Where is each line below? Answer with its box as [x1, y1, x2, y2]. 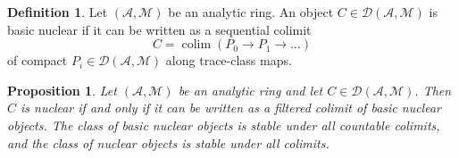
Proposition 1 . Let [7, 80, 117, 99]
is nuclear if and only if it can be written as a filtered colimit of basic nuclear [21, 98, 441, 117]
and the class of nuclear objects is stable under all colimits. [7, 133, 330, 152]
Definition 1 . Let [7, 3, 108, 21]
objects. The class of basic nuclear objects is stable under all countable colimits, [7, 115, 440, 134]
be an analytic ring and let [178, 80, 323, 99]
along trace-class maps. [165, 51, 292, 70]
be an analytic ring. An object [168, 3, 334, 21]
